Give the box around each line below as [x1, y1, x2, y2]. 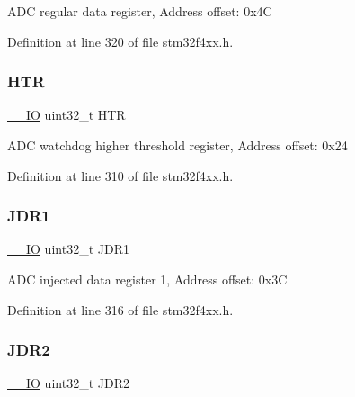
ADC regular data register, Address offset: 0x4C [7, 2, 272, 20]
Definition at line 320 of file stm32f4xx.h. [7, 32, 234, 50]
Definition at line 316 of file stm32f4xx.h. [7, 300, 234, 319]
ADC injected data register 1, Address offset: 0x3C [7, 270, 288, 288]
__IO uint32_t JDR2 [7, 374, 129, 392]
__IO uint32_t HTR [7, 105, 126, 124]
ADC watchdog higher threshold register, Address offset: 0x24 [7, 136, 348, 154]
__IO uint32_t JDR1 [7, 239, 129, 258]
